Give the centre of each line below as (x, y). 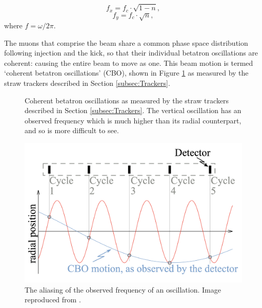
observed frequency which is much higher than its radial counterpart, (133, 120)
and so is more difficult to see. (72, 130)
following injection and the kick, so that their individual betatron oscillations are (131, 53)
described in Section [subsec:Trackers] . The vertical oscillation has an (133, 110)
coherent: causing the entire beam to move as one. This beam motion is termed (129, 62)
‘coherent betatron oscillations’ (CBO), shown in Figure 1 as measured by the (126, 73)
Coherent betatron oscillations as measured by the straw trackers (127, 100)
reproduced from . (53, 300)
